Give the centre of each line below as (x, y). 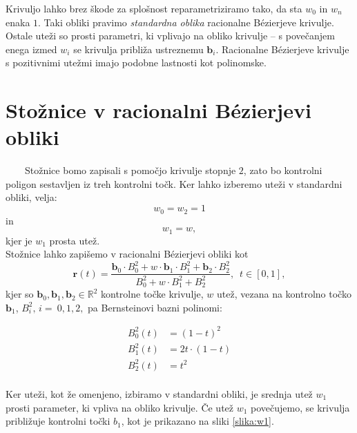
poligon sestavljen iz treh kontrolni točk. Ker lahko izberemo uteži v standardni (174, 183)
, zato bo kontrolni (283, 170)
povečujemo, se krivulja (300, 407)
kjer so (20, 294)
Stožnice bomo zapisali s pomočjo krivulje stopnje (130, 170)
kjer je (19, 240)
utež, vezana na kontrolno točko (284, 294)
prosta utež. (75, 240)
